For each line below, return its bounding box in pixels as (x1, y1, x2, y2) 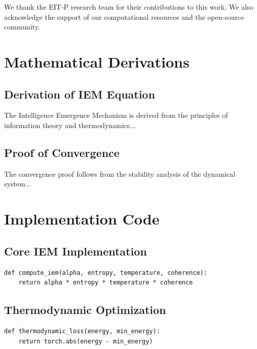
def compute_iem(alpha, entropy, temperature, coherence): (4, 269, 207, 276)
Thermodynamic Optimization (4, 302, 166, 318)
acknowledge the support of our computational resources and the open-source (4, 11, 244, 22)
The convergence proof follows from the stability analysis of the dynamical (4, 168, 235, 179)
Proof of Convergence (4, 144, 120, 160)
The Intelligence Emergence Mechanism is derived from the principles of (4, 110, 228, 120)
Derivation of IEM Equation (4, 86, 155, 102)
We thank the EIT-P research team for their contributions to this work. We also (4, 2, 253, 12)
